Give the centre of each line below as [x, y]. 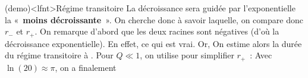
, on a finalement [86, 67]
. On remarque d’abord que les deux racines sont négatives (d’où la [157, 31]
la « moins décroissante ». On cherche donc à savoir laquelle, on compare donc [154, 19]
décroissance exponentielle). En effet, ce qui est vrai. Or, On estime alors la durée [153, 43]
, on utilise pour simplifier [187, 55]
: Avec [261, 55]
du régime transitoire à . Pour [59, 55]
